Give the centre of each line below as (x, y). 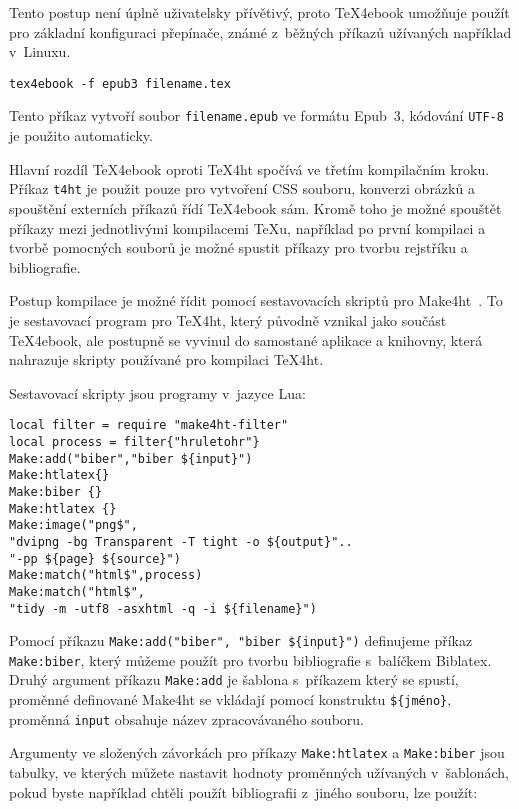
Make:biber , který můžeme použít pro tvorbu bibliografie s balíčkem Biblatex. (250, 659)
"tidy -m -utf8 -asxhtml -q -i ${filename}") (163, 608)
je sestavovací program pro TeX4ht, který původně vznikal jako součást (228, 319)
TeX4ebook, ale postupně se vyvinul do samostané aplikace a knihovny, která (246, 339)
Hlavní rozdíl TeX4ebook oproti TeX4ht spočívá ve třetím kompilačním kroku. (249, 168)
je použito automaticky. (81, 135)
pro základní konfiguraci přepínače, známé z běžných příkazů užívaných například (260, 31)
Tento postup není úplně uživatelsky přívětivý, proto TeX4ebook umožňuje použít (259, 12)
